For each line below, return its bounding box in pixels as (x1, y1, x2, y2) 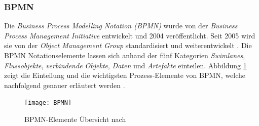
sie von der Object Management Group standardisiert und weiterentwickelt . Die (4, 40, 252, 51)
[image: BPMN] (24, 99, 72, 107)
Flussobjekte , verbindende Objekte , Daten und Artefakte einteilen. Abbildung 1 (4, 60, 247, 70)
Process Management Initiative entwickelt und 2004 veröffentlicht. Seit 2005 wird (4, 30, 255, 40)
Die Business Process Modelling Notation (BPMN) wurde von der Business (4, 20, 238, 31)
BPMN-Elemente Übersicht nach (24, 114, 126, 124)
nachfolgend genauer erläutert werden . (4, 79, 125, 90)
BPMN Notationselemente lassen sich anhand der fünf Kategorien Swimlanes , (4, 50, 245, 60)
